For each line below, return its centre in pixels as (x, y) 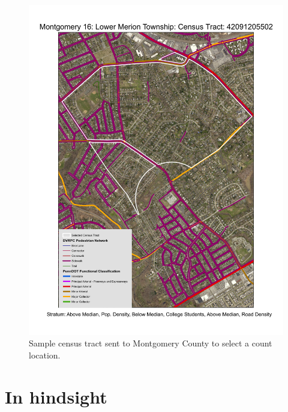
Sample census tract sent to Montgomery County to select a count (151, 343)
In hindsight (56, 396)
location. (45, 355)
